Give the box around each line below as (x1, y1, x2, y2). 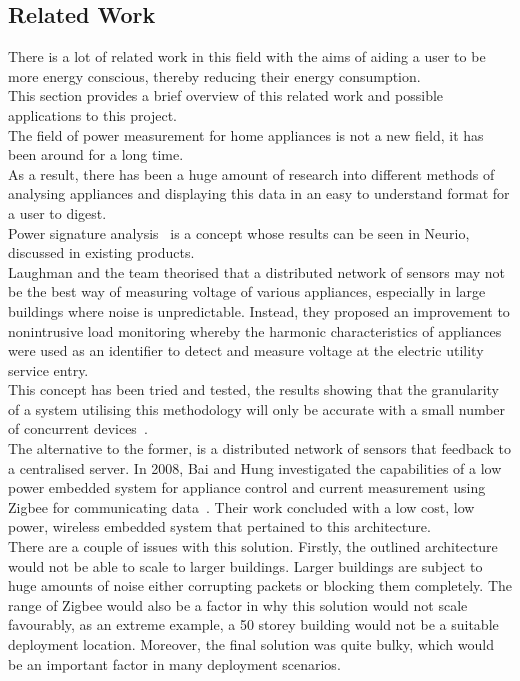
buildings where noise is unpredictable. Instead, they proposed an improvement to (8, 300, 510, 321)
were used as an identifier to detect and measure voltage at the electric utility (8, 340, 484, 361)
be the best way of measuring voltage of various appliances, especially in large (8, 281, 486, 302)
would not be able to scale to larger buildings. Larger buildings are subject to (8, 555, 483, 576)
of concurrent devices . (8, 418, 148, 439)
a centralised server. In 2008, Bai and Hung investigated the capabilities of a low (8, 457, 502, 478)
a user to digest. (8, 202, 107, 223)
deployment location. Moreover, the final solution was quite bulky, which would (8, 634, 494, 655)
